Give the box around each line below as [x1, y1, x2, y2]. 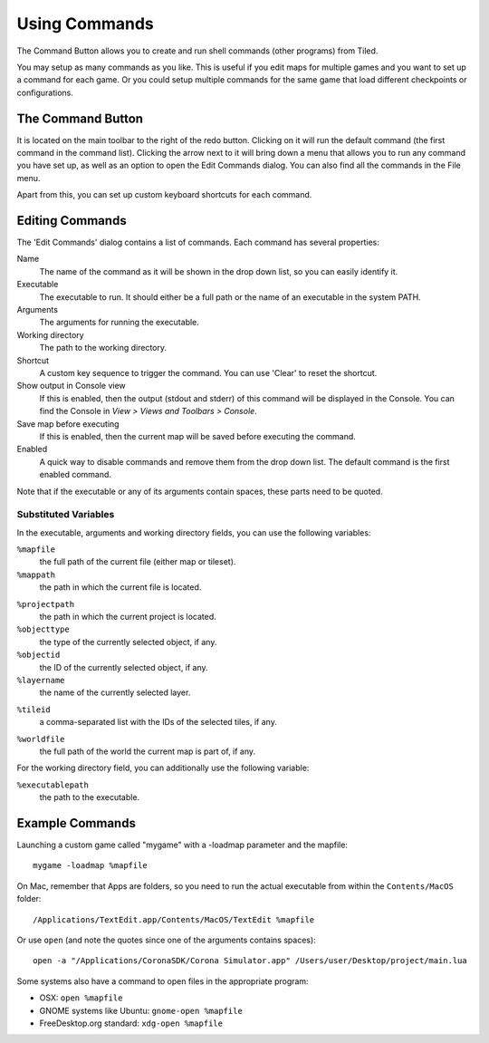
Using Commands [16, 14, 154, 34]
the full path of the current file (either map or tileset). [39, 556, 236, 567]
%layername [16, 675, 65, 685]
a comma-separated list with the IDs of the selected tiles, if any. [39, 717, 278, 728]
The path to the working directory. [39, 343, 168, 353]
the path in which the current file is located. [39, 582, 202, 593]
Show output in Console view [16, 381, 126, 391]
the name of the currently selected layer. [39, 687, 191, 698]
